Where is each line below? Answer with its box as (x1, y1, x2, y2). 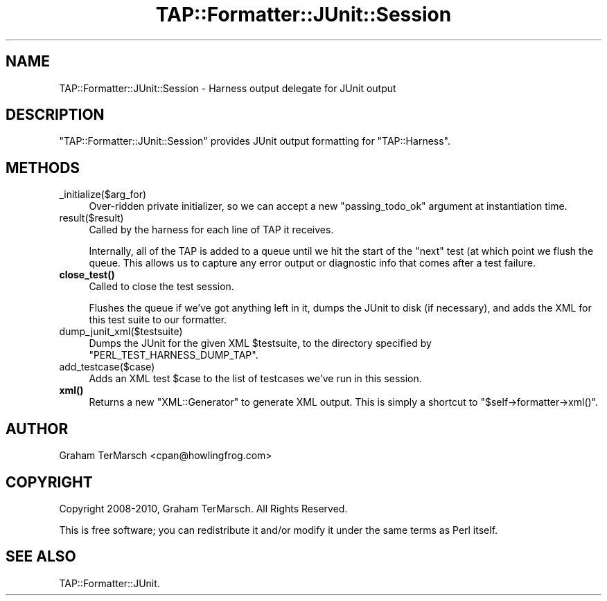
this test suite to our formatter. (89, 314, 227, 326)
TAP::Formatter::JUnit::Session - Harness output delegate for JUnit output (59, 82, 396, 94)
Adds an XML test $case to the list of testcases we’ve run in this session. (89, 373, 422, 385)
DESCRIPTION (6, 106, 105, 124)
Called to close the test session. (89, 280, 234, 293)
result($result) (59, 212, 124, 224)
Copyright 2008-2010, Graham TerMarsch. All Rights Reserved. (59, 502, 348, 514)
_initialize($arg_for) (59, 188, 147, 201)
